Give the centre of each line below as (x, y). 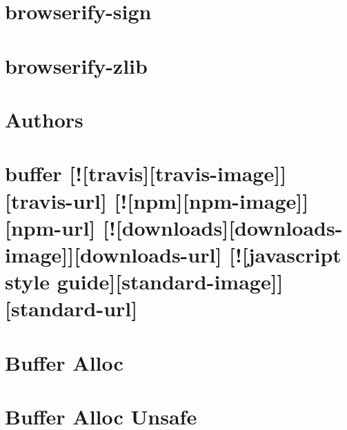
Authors (44, 119)
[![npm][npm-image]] (211, 200)
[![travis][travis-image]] (178, 173)
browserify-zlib (76, 65)
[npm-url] (50, 227)
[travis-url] (56, 200)
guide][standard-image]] (170, 281)
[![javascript (285, 254)
